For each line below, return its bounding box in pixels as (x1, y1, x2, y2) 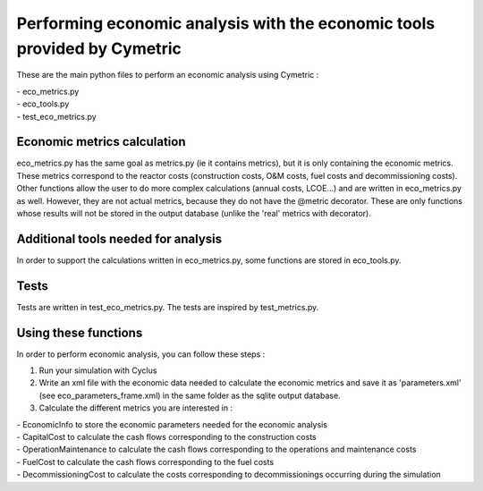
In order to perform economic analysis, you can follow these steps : (16, 349, 266, 360)
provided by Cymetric (16, 38, 182, 58)
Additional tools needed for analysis (16, 231, 223, 246)
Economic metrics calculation (16, 134, 187, 149)
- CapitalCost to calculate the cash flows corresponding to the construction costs (16, 432, 317, 443)
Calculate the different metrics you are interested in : (38, 402, 233, 413)
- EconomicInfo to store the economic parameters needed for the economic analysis (16, 419, 328, 429)
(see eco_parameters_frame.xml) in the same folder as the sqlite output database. (38, 390, 341, 401)
